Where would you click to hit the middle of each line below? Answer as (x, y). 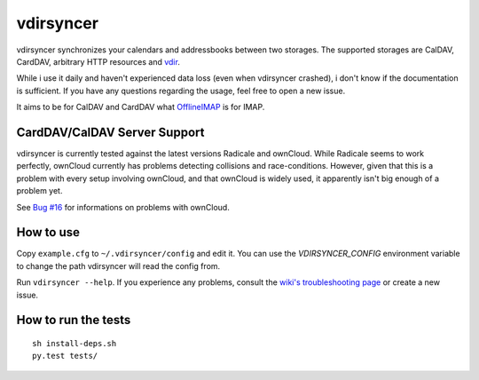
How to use (48, 232)
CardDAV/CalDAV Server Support (110, 132)
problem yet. (39, 191)
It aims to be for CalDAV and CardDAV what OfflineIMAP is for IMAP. (141, 107)
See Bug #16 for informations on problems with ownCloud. (123, 207)
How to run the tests (74, 320)
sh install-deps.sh (75, 344)
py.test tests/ (65, 356)
